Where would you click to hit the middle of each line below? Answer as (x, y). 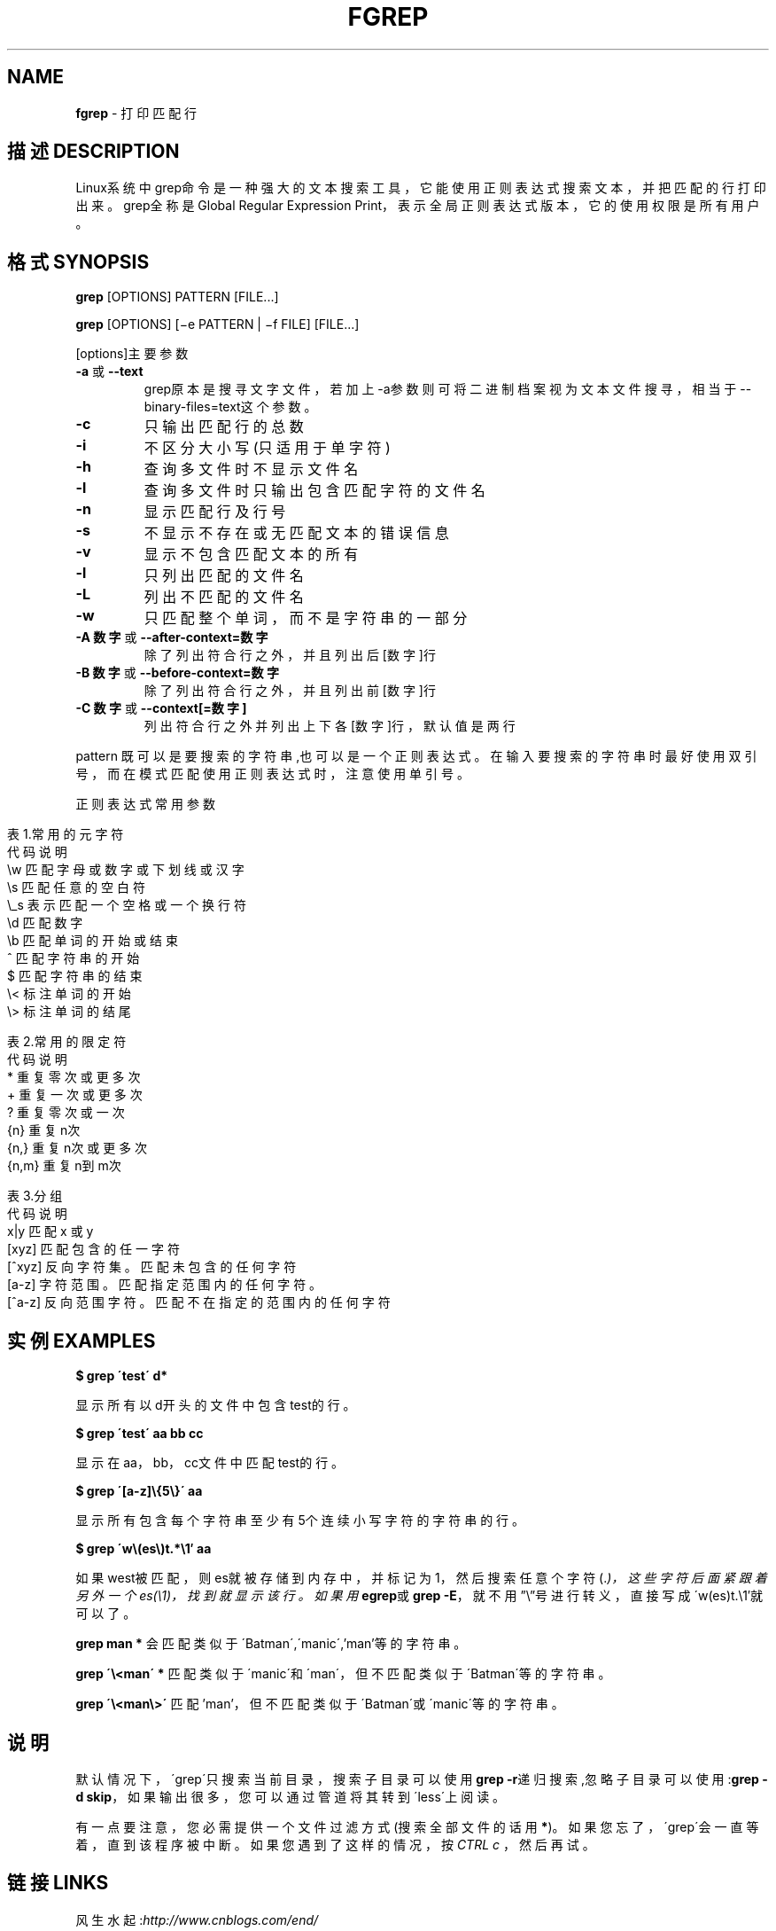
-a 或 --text (109, 371)
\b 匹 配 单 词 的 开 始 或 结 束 (93, 941)
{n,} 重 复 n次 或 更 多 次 (78, 1148)
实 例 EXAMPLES (81, 1341)
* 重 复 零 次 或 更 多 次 (74, 1077)
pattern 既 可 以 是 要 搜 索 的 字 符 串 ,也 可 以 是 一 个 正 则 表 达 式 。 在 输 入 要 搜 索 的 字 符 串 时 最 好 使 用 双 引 (416, 756)
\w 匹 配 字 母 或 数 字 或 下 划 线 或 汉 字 (126, 870)
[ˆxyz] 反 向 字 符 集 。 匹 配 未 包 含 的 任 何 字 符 (152, 1267)
